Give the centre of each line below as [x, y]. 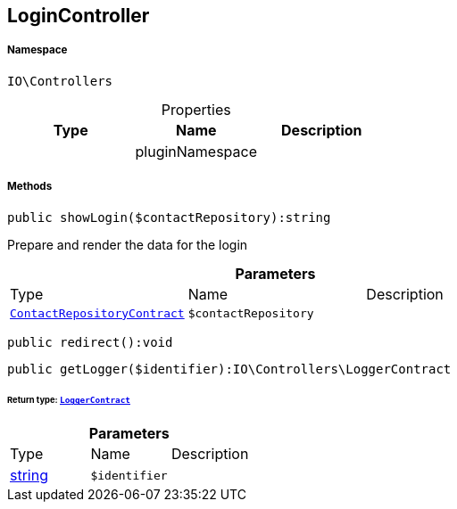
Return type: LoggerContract [69, 400]
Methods [30, 187]
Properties [196, 109]
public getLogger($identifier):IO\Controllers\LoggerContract [229, 369]
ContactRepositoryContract [97, 313]
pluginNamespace [196, 151]
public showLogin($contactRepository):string [169, 217]
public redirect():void [90, 342]
